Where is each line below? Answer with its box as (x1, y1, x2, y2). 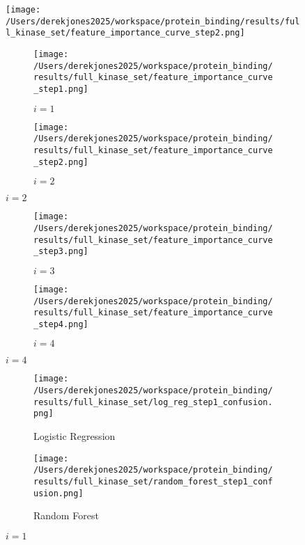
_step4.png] (33, 319, 88, 329)
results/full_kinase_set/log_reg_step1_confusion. (33, 397, 273, 407)
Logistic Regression (33, 429, 116, 443)
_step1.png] (33, 84, 88, 94)
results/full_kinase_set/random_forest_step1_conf (33, 477, 273, 487)
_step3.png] (33, 246, 88, 257)
